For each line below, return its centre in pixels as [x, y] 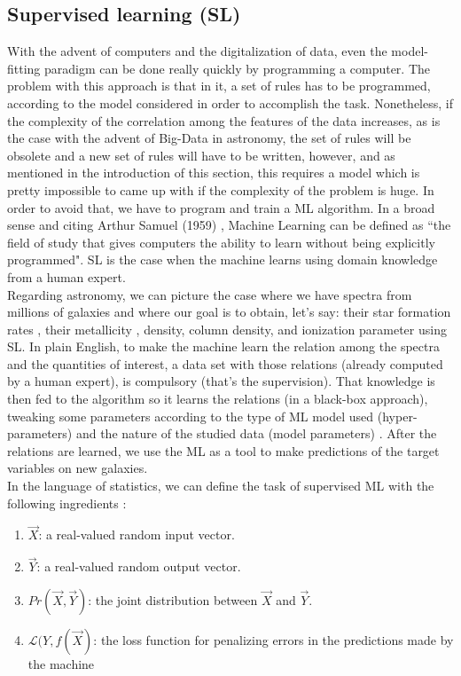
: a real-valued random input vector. [137, 535]
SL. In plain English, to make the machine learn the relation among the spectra [223, 346]
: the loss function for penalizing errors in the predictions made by [273, 639]
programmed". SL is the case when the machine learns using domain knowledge [223, 259]
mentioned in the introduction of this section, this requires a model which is [214, 173]
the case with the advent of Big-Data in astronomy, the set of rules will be [209, 138]
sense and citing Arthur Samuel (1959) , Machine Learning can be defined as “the [229, 225]
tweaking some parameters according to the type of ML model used [191, 416]
